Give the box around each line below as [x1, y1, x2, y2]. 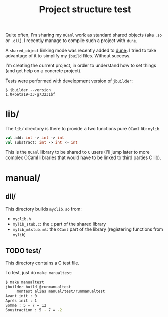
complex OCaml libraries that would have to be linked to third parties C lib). [5, 154, 161, 161]
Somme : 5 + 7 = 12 [5, 303, 47, 308]
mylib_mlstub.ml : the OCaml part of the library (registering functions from [12, 226, 163, 232]
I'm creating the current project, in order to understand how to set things [5, 62, 157, 69]
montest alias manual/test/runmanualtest [16, 289, 105, 294]
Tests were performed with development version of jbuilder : [5, 77, 133, 84]
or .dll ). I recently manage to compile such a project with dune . [5, 37, 138, 44]
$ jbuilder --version [5, 88, 51, 93]
